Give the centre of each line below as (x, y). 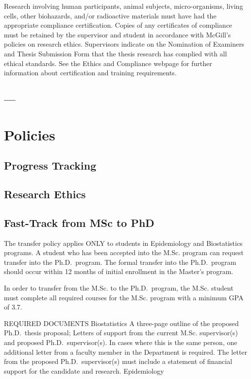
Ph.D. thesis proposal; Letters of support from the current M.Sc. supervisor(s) (121, 333)
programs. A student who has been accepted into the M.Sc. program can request (124, 252)
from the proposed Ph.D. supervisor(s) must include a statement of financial (118, 361)
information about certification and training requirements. (90, 73)
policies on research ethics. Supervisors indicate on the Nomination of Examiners (124, 44)
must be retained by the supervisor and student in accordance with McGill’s (117, 34)
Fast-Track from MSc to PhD (79, 222)
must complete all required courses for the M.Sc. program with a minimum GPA (124, 297)
